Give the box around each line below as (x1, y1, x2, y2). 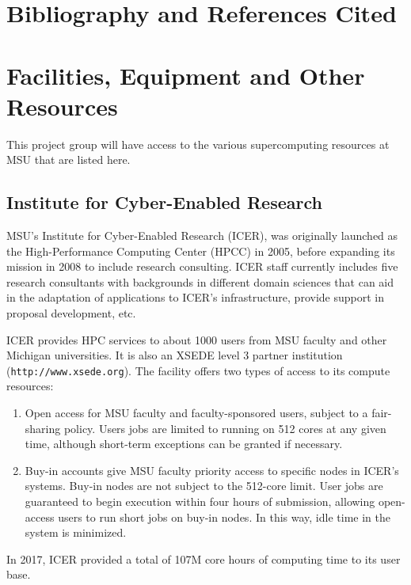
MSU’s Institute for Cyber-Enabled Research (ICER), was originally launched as (6, 227, 398, 244)
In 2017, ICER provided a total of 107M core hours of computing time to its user (6, 550, 401, 567)
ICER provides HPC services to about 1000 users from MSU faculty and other (6, 331, 387, 348)
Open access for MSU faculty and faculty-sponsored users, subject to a (25, 405, 368, 421)
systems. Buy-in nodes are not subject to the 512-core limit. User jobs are (25, 477, 383, 494)
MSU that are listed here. (6, 151, 131, 168)
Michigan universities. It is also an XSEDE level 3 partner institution (6, 347, 343, 363)
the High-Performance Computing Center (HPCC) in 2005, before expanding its (6, 242, 395, 259)
